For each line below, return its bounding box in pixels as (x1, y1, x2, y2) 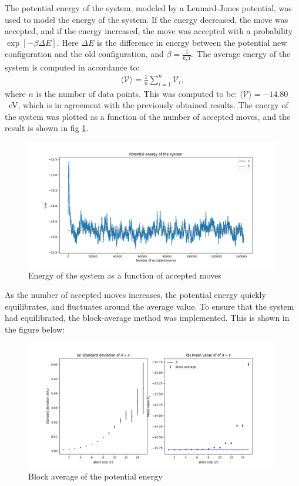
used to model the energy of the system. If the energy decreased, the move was (5, 13, 288, 25)
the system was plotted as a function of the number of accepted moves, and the (5, 110, 291, 122)
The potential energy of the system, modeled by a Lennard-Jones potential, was (5, 2, 292, 14)
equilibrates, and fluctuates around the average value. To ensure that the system (5, 300, 294, 312)
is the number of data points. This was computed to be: (36, 87, 237, 99)
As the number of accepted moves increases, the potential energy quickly (5, 289, 266, 301)
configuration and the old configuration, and (5, 48, 164, 60)
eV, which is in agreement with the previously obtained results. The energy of (8, 99, 288, 111)
